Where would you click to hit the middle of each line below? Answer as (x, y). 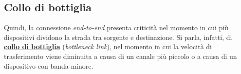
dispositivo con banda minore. (49, 65)
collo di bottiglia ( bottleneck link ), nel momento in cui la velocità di (108, 46)
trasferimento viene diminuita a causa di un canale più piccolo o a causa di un (120, 56)
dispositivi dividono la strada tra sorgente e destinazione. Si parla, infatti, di (118, 37)
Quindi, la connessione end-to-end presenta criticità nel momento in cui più (116, 28)
